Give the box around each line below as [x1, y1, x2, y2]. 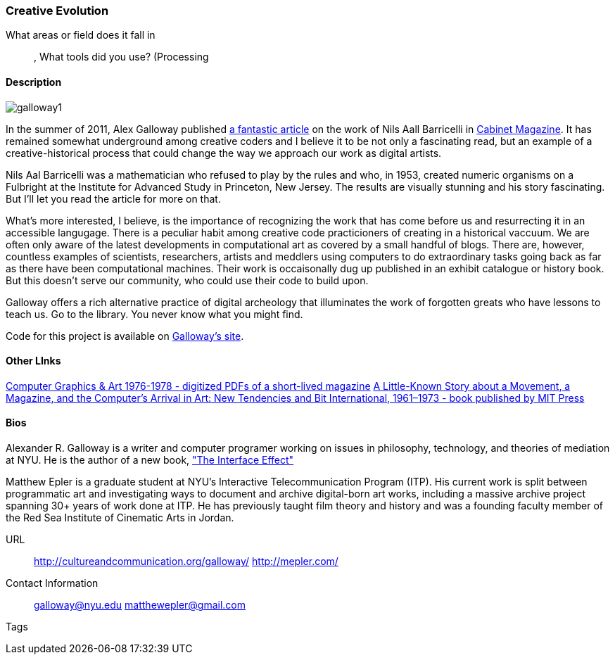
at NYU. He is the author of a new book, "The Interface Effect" [6, 454, 294, 467]
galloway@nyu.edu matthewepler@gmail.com [34, 599, 246, 611]
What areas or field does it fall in [6, 29, 156, 42]
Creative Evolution [6, 4, 109, 18]
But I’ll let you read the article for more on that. [6, 192, 221, 205]
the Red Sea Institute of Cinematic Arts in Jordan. [6, 512, 234, 524]
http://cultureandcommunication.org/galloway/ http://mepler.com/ [34, 555, 338, 568]
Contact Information [6, 577, 99, 590]
